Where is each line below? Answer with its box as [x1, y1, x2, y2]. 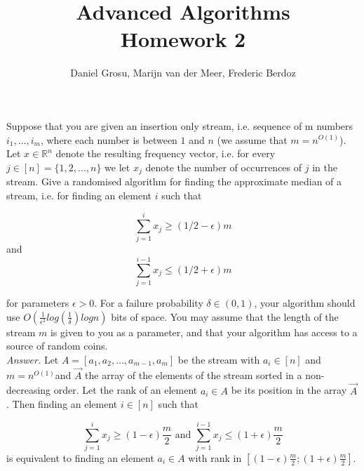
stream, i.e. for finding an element [6, 187, 152, 202]
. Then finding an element [6, 397, 118, 411]
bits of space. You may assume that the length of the [111, 309, 339, 324]
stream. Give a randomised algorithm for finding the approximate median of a [6, 174, 342, 189]
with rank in [188, 450, 242, 465]
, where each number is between [40, 132, 177, 147]
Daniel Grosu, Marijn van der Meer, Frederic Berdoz [70, 65, 296, 80]
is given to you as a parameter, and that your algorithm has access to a [50, 324, 358, 339]
